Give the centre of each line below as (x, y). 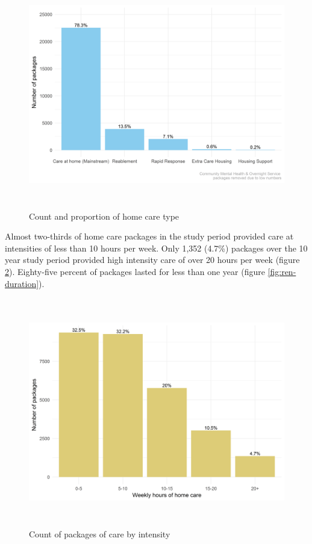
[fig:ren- (282, 271)
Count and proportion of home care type (104, 216)
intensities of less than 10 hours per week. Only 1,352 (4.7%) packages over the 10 (156, 248)
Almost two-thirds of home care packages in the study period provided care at (149, 236)
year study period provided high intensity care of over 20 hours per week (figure (152, 260)
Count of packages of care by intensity (100, 533)
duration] (22, 283)
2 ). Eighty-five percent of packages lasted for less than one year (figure (135, 271)
